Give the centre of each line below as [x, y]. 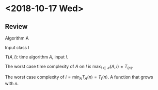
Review [16, 27]
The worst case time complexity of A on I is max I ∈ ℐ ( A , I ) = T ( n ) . [69, 67]
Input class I [17, 47]
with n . [12, 83]
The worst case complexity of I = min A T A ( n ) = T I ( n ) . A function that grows [79, 77]
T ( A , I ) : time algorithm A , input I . [37, 57]
